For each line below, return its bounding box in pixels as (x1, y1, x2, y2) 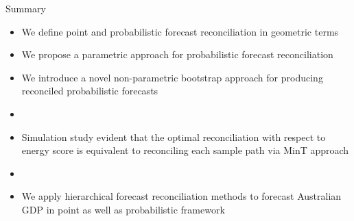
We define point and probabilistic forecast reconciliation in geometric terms (21, 24, 339, 38)
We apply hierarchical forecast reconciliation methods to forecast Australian (21, 189, 342, 203)
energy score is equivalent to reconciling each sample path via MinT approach (21, 143, 349, 157)
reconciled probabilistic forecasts (21, 83, 158, 98)
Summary (5, 1, 46, 15)
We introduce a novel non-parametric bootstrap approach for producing (21, 70, 323, 84)
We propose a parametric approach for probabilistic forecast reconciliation (21, 47, 333, 62)
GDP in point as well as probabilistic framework (21, 202, 225, 216)
